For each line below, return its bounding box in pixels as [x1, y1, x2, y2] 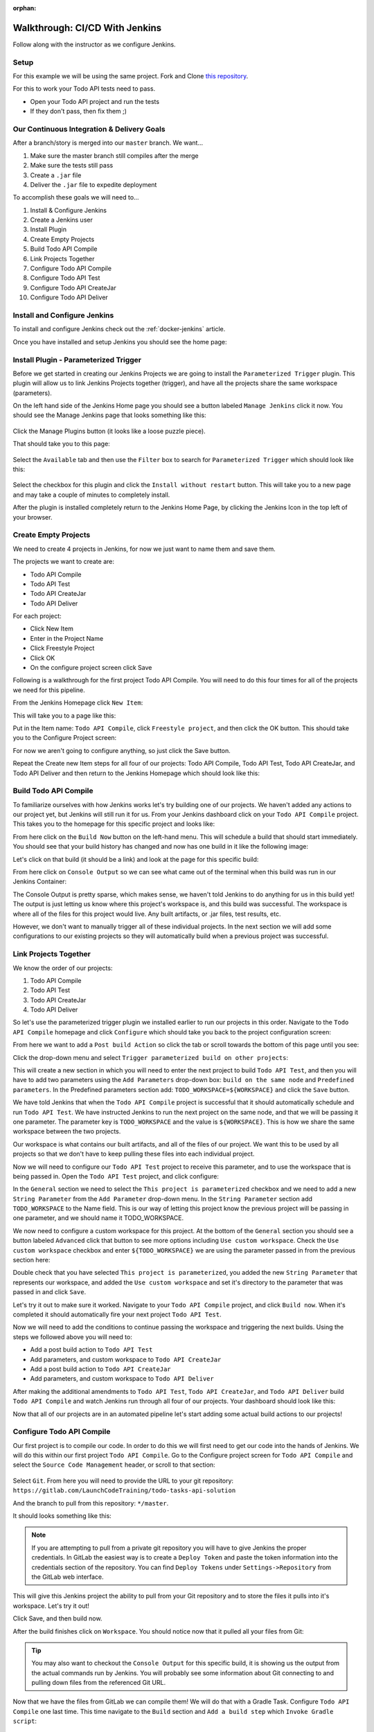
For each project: [12, 612, 62, 620]
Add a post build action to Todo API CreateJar [30, 1365, 171, 1373]
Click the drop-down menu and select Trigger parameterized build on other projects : [12, 1053, 289, 1061]
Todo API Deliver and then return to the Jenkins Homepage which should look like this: [12, 769, 260, 777]
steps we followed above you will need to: [12, 1332, 133, 1341]
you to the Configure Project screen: [12, 734, 117, 742]
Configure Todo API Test [30, 274, 100, 282]
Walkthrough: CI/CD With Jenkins [12, 21, 162, 34]
